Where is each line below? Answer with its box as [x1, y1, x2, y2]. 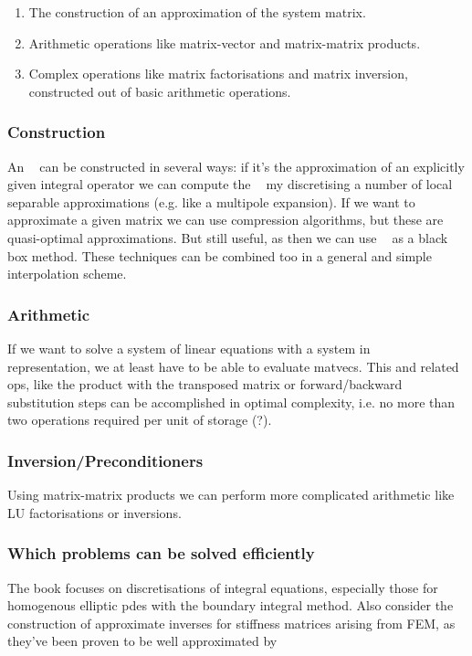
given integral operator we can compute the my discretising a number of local [7, 175, 453, 194]
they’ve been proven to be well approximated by [7, 631, 278, 651]
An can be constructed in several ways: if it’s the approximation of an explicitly [7, 156, 465, 175]
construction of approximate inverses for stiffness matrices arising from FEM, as [7, 613, 456, 632]
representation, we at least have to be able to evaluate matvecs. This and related [7, 356, 459, 376]
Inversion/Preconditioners [7, 449, 204, 471]
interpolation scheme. [7, 264, 127, 283]
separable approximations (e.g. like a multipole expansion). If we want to [7, 192, 415, 211]
